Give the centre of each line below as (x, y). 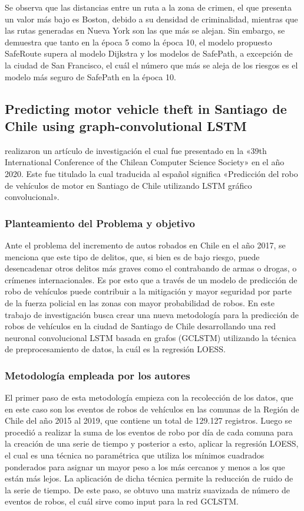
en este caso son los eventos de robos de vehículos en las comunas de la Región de (152, 409)
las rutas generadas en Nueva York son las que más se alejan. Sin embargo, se (145, 30)
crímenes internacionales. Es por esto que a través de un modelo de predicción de (151, 279)
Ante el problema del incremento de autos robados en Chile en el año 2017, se (145, 245)
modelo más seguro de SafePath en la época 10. (90, 76)
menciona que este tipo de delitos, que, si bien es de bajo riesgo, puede (132, 256)
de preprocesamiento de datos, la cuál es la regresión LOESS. (115, 349)
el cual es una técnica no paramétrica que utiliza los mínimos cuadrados (135, 455)
